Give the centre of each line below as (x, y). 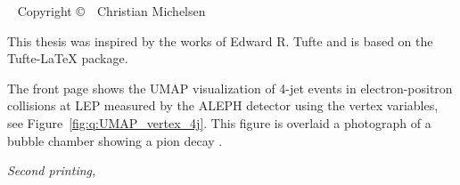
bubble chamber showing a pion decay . (115, 140)
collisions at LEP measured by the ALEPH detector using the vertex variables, (223, 105)
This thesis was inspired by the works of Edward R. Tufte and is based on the (220, 40)
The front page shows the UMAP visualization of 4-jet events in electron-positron (230, 88)
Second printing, (52, 170)
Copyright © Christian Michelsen (111, 11)
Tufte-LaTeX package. (68, 58)
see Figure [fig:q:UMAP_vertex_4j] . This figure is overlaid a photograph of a (219, 122)
